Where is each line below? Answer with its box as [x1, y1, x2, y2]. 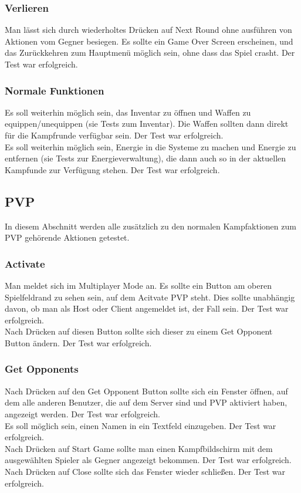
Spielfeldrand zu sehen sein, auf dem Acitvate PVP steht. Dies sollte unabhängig [5, 291, 295, 303]
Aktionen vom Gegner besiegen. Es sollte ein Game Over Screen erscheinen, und [5, 35, 293, 47]
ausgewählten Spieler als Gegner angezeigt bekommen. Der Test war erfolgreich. [5, 454, 292, 466]
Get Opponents [5, 362, 79, 376]
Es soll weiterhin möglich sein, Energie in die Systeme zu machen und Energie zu [5, 140, 296, 153]
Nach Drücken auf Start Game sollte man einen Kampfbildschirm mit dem [5, 442, 273, 454]
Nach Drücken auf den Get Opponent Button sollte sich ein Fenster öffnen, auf [5, 384, 288, 397]
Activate [5, 256, 45, 271]
